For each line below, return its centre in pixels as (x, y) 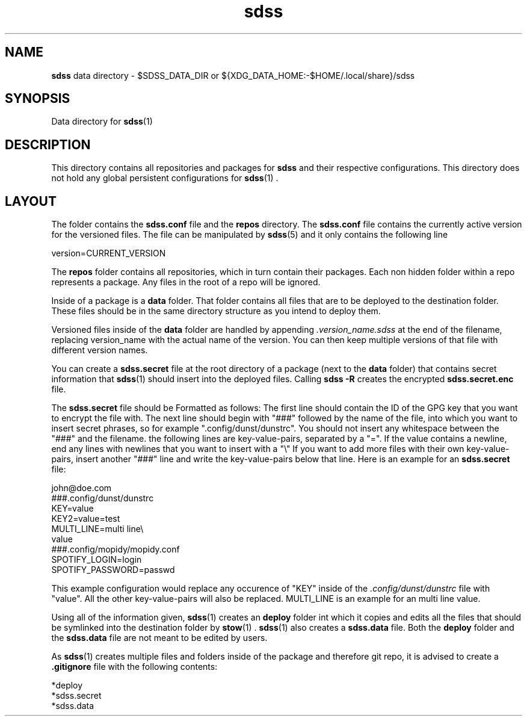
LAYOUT (31, 201)
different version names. (100, 350)
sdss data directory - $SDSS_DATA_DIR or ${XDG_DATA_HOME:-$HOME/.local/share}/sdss (233, 75)
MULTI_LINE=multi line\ (97, 529)
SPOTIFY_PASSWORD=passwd (113, 570)
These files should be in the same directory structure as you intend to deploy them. (216, 311)
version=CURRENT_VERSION (109, 253)
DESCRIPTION (48, 144)
